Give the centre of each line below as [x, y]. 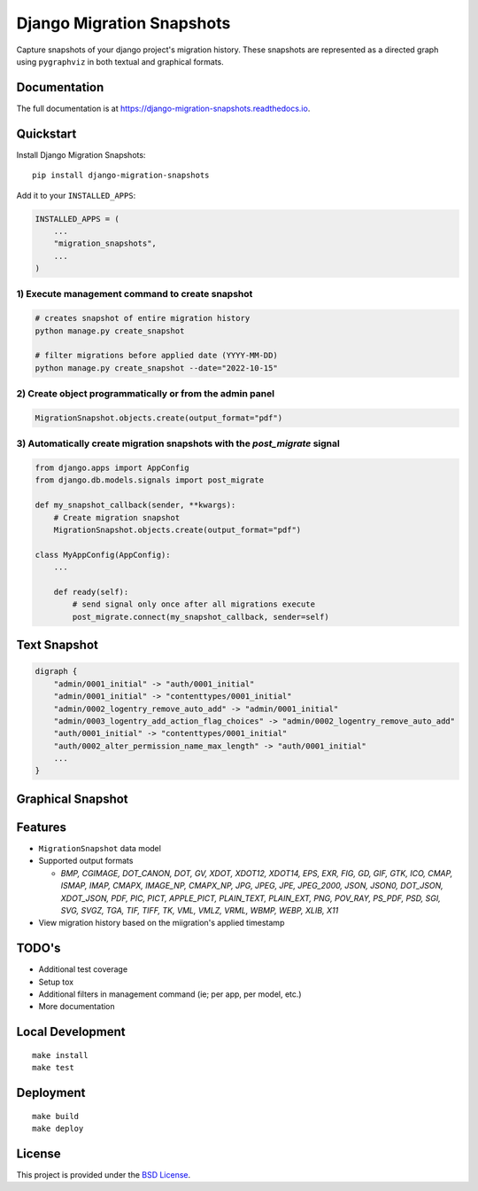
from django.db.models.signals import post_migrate [150, 480]
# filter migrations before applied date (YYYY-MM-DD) [156, 356]
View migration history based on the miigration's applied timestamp [162, 923]
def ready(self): [91, 592]
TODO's [39, 948]
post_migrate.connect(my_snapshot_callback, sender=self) [200, 617]
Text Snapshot [58, 645]
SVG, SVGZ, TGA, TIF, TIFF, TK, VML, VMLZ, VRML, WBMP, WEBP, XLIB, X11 [200, 910]
